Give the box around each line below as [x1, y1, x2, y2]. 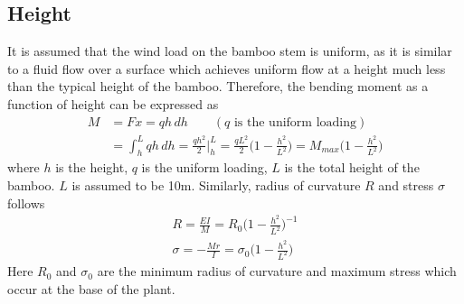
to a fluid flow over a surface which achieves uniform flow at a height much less [7, 59, 446, 78]
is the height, [55, 158, 128, 177]
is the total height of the [284, 158, 420, 177]
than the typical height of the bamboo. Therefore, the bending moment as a [7, 77, 429, 96]
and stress [378, 175, 434, 194]
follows [7, 193, 45, 212]
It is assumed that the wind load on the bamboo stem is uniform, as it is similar [7, 41, 452, 60]
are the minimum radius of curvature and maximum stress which [97, 262, 457, 281]
